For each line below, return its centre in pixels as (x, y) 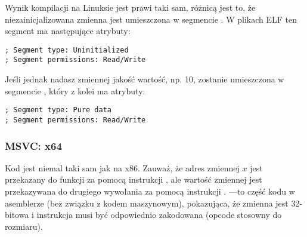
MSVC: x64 (33, 145)
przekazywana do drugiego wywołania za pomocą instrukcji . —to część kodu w (150, 191)
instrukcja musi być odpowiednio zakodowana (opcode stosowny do (159, 215)
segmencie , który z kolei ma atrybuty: (75, 90)
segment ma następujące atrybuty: (68, 31)
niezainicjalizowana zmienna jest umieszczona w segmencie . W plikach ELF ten (151, 19)
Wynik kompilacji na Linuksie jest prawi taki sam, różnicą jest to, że (130, 7)
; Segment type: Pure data (58, 110)
